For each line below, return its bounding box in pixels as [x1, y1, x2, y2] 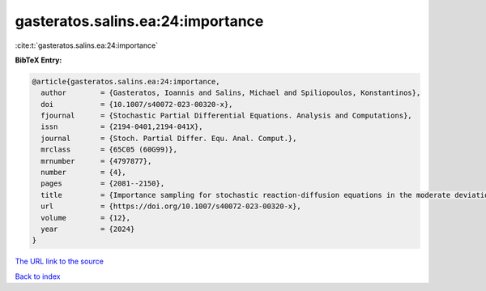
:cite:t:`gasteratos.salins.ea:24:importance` [15, 41, 158, 50]
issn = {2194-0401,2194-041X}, [40, 122, 203, 131]
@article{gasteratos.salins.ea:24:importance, [32, 77, 220, 86]
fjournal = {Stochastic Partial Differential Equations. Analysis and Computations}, [40, 111, 412, 121]
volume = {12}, [40, 213, 131, 222]
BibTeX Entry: [15, 55, 62, 65]
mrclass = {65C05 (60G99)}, [40, 145, 178, 154]
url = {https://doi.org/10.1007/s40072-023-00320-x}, [40, 202, 301, 211]
